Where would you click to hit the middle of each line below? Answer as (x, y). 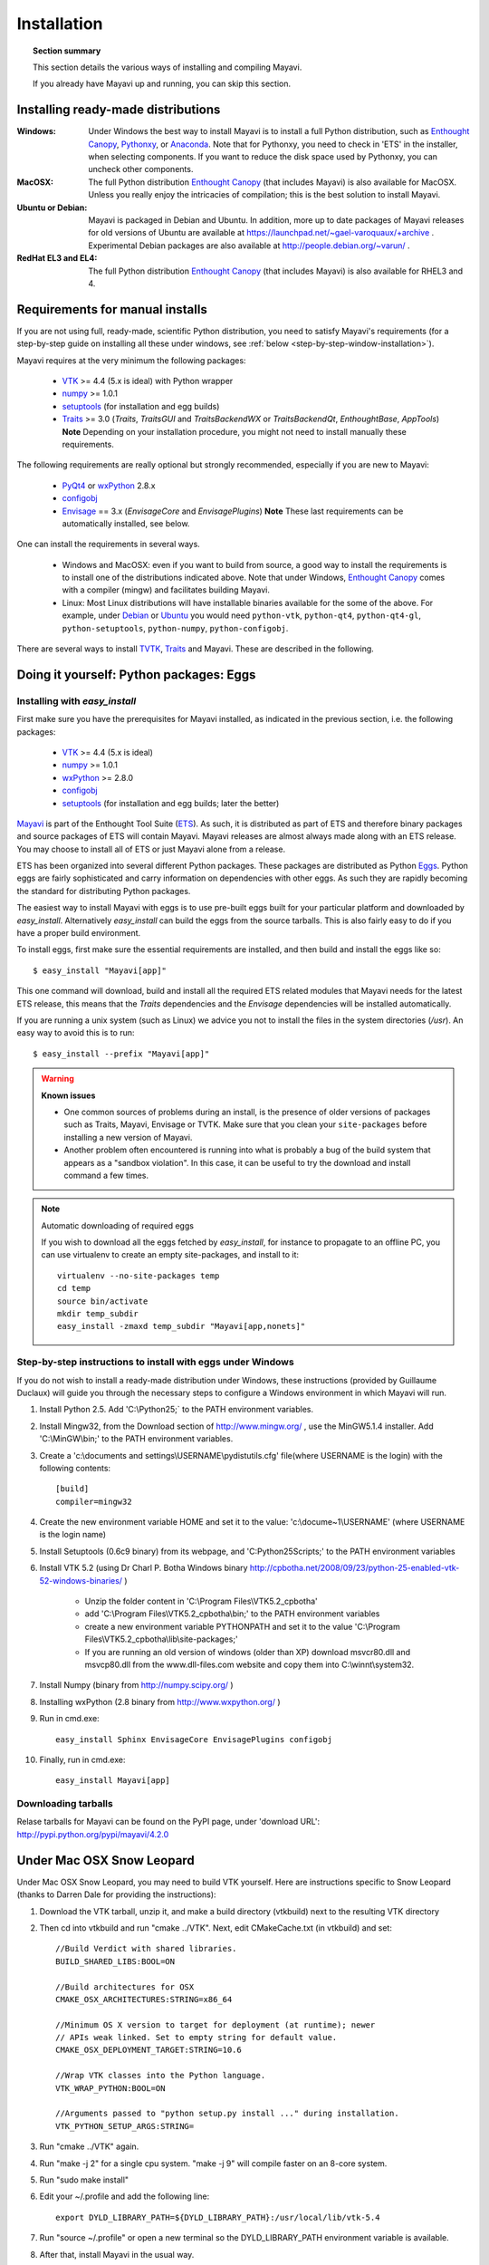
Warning (58, 1079)
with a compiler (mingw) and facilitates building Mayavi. (166, 590)
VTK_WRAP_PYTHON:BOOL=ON (110, 2088)
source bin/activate (103, 1301)
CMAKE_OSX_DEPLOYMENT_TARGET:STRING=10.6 (149, 2050)
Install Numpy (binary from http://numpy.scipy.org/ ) (137, 1685)
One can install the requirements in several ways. (109, 545)
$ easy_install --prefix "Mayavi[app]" (121, 1054)
